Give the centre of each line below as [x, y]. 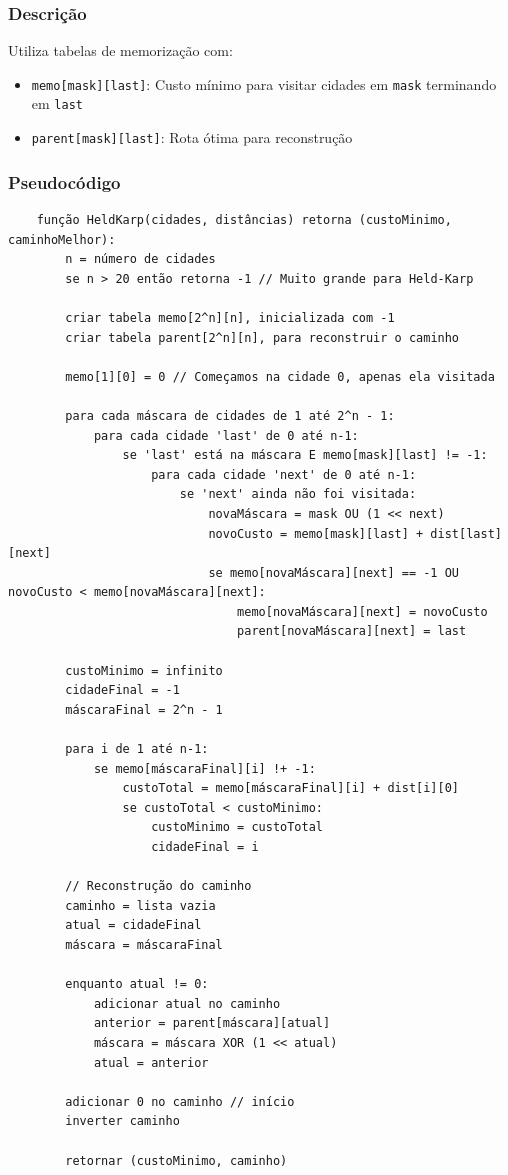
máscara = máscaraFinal [144, 944]
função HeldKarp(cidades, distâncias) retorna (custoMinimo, [244, 220]
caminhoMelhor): [62, 239]
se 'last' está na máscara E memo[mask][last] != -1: [305, 455]
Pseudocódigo [64, 181]
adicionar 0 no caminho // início [180, 1101]
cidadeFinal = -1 [122, 690]
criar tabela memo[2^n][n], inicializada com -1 [230, 317]
